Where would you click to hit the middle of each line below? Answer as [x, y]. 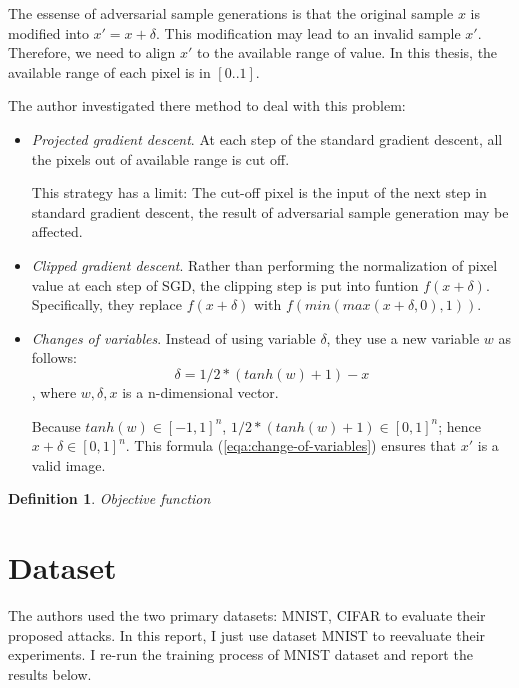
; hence [460, 425]
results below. [50, 673]
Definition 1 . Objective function [109, 498]
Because [56, 425]
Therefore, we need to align [92, 52]
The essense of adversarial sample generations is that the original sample [231, 13]
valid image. [68, 464]
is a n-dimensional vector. [200, 391]
